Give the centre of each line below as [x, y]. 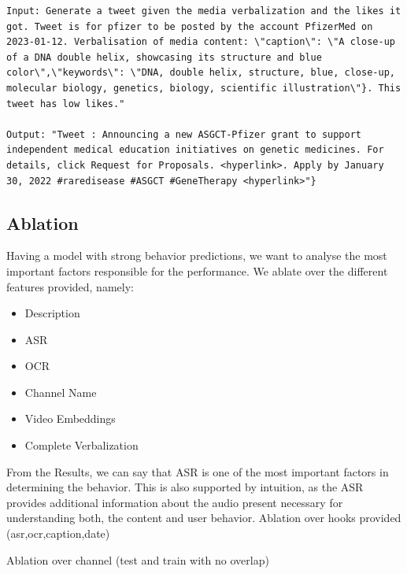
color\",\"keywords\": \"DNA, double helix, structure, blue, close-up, [201, 73]
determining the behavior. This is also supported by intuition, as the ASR [185, 487]
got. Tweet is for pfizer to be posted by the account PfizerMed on [190, 26]
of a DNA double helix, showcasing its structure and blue [164, 57]
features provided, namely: [70, 286]
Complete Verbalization [81, 445]
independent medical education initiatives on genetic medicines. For [195, 150]
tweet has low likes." [66, 104]
